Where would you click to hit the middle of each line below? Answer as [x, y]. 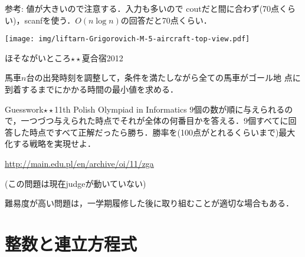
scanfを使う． [50, 20]
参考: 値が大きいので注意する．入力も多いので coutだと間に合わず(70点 [142, 8]
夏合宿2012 [102, 57]
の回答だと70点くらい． [166, 20]
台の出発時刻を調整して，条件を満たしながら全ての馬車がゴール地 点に [163, 78]
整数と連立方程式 [71, 243]
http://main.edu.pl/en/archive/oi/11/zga [79, 163]
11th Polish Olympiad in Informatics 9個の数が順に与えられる [170, 109]
